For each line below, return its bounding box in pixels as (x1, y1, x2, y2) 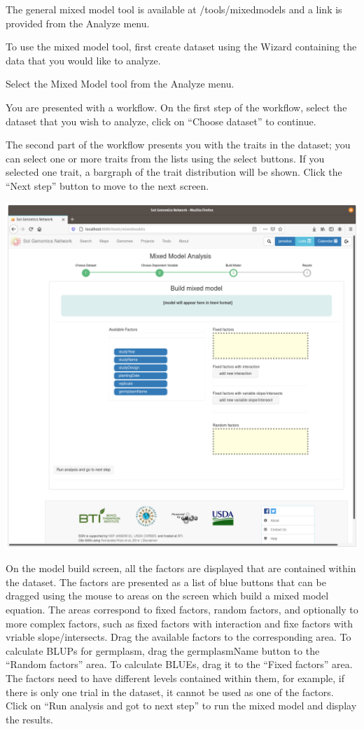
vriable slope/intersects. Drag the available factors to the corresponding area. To (6, 630, 351, 644)
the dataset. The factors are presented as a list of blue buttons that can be (6, 574, 326, 589)
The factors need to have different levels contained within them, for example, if (6, 671, 345, 686)
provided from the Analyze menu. (6, 15, 150, 30)
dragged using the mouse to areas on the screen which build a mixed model (6, 588, 329, 603)
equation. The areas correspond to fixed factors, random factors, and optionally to (6, 602, 358, 617)
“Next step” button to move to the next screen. (6, 178, 209, 193)
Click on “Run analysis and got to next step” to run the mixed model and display (6, 698, 357, 713)
